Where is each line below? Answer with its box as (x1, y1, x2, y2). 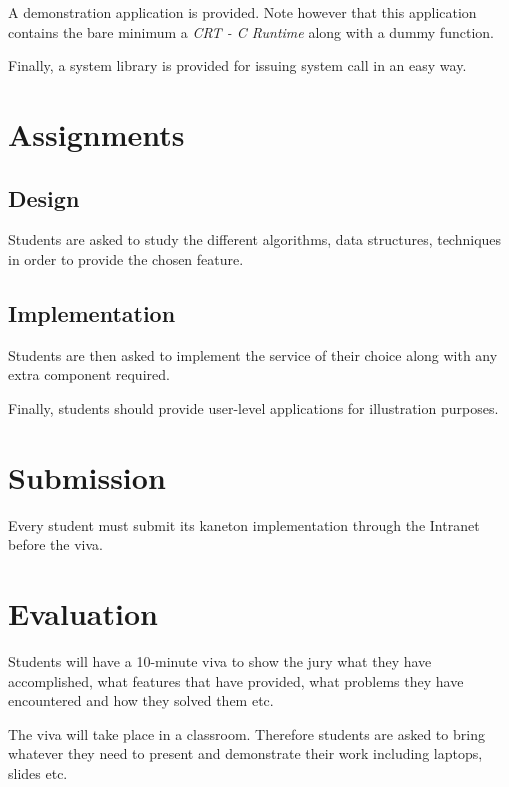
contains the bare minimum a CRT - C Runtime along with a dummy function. (8, 21, 494, 42)
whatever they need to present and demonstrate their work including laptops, (8, 743, 483, 764)
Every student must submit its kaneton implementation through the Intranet (8, 514, 480, 535)
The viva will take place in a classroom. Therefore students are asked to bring (8, 723, 485, 744)
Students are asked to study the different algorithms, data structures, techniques (8, 229, 502, 250)
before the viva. (8, 534, 103, 555)
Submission (8, 456, 166, 497)
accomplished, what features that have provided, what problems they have (8, 670, 464, 691)
